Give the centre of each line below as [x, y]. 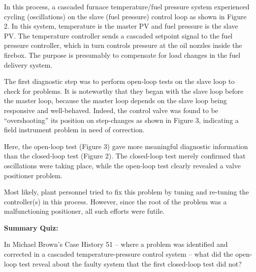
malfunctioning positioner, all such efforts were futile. [84, 211]
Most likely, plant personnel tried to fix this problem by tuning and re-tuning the [127, 192]
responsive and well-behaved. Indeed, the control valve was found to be [111, 110]
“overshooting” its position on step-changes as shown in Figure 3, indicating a [121, 120]
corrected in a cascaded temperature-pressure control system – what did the [119, 254]
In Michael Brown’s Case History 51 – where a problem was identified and [116, 244]
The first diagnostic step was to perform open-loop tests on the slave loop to [119, 81]
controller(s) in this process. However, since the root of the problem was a [115, 201]
